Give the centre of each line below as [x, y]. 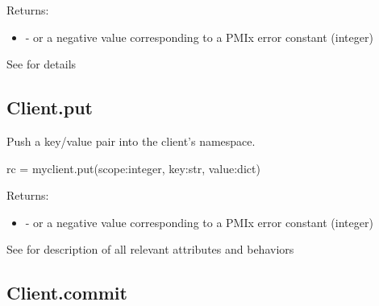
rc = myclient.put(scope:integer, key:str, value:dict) [133, 168]
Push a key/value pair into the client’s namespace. [131, 141]
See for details [42, 64]
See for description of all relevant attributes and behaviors [150, 249]
